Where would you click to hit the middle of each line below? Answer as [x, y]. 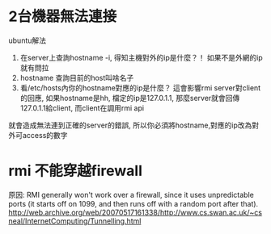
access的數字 [45, 135]
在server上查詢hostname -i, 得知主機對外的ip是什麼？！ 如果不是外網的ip [141, 57]
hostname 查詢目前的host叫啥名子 [77, 77]
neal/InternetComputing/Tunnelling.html [75, 221]
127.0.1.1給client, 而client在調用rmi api [82, 108]
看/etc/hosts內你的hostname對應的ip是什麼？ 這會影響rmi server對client [140, 88]
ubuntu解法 [28, 40]
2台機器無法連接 [63, 17]
